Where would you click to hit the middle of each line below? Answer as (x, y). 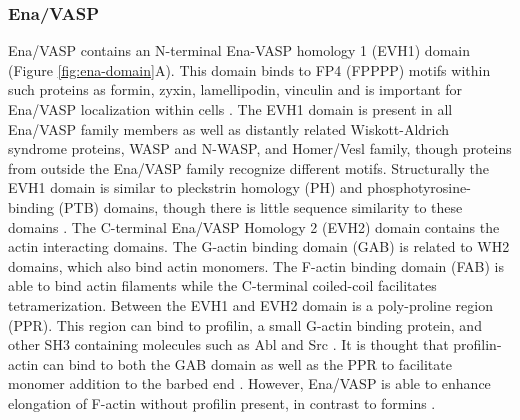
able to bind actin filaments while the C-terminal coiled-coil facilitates (222, 285)
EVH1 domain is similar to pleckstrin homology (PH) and (185, 187)
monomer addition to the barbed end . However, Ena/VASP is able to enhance (249, 383)
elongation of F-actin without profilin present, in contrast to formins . (222, 402)
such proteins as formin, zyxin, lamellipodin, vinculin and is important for (235, 89)
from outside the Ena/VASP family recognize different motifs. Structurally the (249, 167)
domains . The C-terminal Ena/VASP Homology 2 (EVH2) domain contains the (254, 226)
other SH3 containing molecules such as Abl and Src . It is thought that (228, 344)
